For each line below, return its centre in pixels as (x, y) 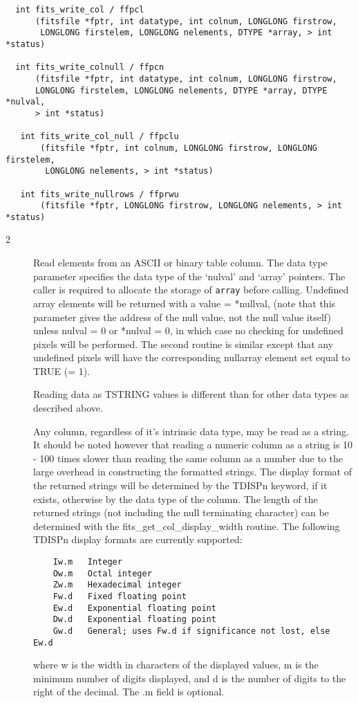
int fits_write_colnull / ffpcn (90, 67)
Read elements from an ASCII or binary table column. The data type (180, 263)
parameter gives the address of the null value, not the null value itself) (182, 317)
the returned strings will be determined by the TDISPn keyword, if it (180, 485)
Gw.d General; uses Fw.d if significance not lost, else (191, 631)
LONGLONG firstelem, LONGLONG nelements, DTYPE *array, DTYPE (181, 90)
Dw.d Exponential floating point (134, 620)
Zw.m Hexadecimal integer (117, 585)
